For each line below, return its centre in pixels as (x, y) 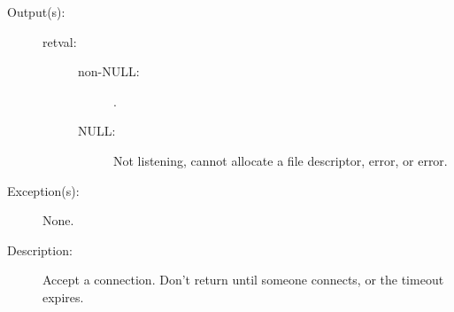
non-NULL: (109, 71)
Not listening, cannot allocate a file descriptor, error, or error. (281, 160)
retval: (60, 41)
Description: (40, 250)
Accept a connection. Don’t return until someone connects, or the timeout (243, 280)
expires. (63, 296)
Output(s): (36, 12)
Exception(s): (43, 190)
